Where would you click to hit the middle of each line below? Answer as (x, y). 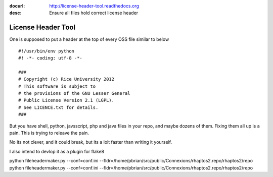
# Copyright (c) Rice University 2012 (66, 79)
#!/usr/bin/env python (47, 51)
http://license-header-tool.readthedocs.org (94, 6)
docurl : (17, 6)
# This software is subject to (57, 86)
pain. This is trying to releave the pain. (49, 133)
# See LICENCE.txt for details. (58, 107)
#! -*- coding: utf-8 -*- (51, 58)
